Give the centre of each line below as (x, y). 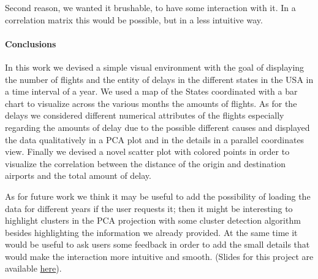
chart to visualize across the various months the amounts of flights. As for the (151, 103)
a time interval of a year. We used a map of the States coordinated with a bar (151, 91)
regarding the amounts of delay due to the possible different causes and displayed (157, 127)
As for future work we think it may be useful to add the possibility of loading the (158, 196)
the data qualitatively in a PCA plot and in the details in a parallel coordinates (155, 139)
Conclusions (31, 43)
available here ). (33, 268)
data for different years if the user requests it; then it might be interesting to (149, 208)
